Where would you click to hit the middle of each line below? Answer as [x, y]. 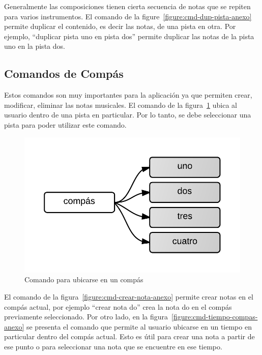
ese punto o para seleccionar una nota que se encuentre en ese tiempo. [113, 346]
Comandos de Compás [64, 73]
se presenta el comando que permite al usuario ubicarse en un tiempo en [139, 326]
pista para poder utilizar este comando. [65, 124]
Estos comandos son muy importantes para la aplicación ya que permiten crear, [128, 95]
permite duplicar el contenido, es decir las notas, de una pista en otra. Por [120, 26]
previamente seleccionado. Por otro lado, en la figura [86, 317]
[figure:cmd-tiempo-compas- [215, 317]
